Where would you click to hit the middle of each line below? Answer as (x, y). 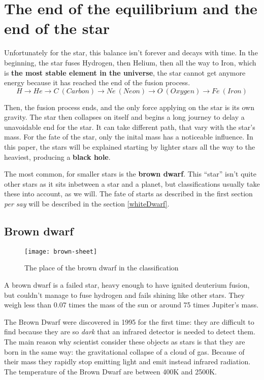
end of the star (57, 28)
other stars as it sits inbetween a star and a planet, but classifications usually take (132, 183)
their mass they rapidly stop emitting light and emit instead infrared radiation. (127, 361)
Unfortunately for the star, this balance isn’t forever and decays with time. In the (131, 53)
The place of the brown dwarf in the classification (102, 268)
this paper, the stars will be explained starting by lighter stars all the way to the (130, 147)
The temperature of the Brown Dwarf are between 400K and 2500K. (111, 371)
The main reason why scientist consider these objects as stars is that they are (125, 342)
